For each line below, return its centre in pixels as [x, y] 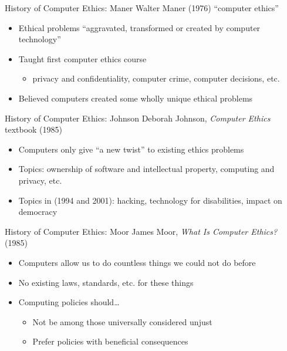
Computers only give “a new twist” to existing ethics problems [131, 149]
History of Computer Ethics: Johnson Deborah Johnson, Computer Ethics [138, 118]
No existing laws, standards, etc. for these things [106, 282]
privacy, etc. [40, 180]
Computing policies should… [69, 302]
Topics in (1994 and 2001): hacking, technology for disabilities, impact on [150, 200]
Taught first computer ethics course [82, 58]
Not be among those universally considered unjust [122, 321]
